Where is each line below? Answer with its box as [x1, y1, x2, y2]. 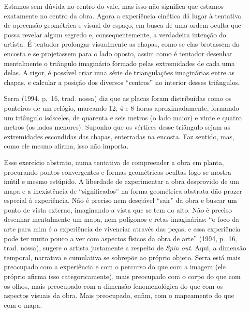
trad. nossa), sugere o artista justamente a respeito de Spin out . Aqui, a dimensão [4, 243, 246, 253]
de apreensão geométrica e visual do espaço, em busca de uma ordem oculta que [4, 20, 241, 30]
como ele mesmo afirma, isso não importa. [4, 141, 129, 151]
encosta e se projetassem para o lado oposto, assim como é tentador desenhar [4, 48, 233, 58]
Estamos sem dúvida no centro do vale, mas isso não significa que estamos [4, 1, 224, 11]
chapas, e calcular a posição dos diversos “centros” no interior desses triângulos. [4, 77, 240, 87]
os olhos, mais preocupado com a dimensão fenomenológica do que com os [4, 280, 223, 291]
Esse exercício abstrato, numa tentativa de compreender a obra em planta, [4, 157, 224, 167]
